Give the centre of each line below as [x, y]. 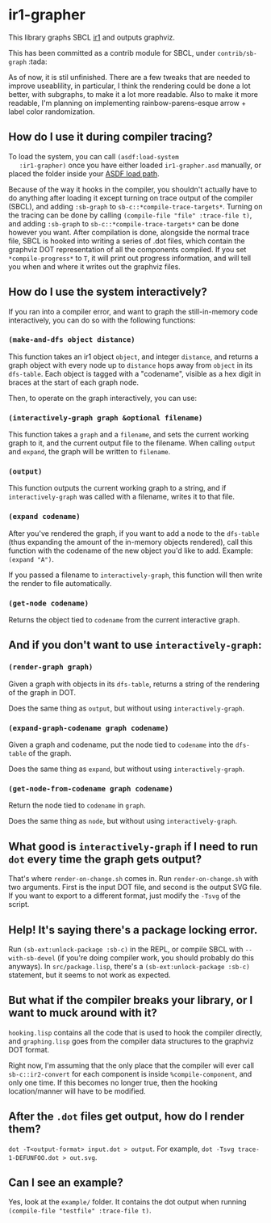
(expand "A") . [31, 559]
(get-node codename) [49, 603]
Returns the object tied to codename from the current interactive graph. [124, 620]
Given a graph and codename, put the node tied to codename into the [121, 744]
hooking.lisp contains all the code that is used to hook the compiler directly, [135, 1032]
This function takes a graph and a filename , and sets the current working [129, 435]
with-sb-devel [32, 958]
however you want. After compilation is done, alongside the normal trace [129, 232]
